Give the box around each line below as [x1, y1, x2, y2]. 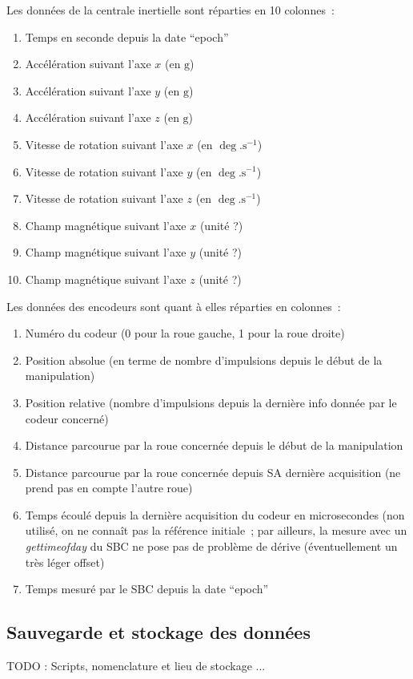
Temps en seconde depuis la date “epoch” [25, 28, 229, 45]
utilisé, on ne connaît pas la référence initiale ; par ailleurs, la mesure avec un [25, 522, 407, 539]
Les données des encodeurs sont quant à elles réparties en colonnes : [6, 297, 341, 314]
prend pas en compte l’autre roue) [25, 479, 193, 496]
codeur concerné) [25, 410, 109, 426]
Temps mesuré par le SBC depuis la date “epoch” [25, 580, 269, 597]
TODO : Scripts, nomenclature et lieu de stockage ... [6, 657, 266, 674]
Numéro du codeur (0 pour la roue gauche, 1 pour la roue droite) [25, 325, 345, 342]
